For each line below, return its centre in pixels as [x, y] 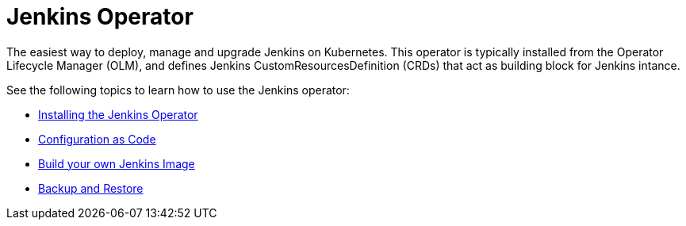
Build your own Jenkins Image [117, 163]
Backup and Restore [91, 188]
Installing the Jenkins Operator [118, 114]
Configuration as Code [97, 139]
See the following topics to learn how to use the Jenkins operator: [178, 90]
